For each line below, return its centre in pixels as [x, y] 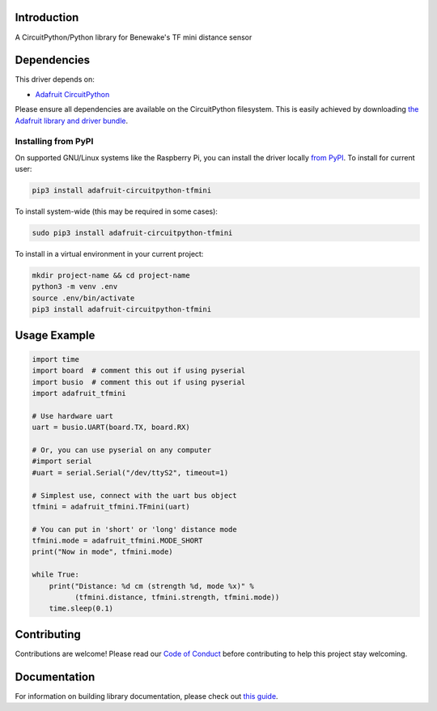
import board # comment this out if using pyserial [139, 371]
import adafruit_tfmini [79, 393]
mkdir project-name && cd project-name [111, 276]
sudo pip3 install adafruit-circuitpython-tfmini [132, 233]
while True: [56, 575]
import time [56, 359]
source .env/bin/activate [83, 298]
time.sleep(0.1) [81, 609]
